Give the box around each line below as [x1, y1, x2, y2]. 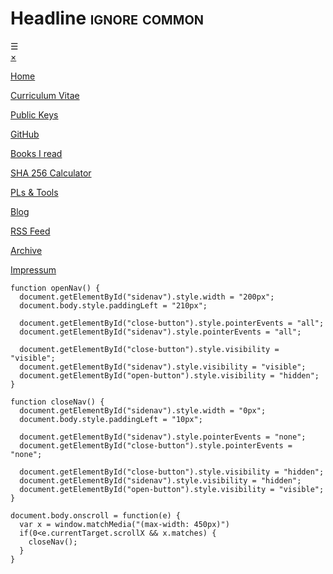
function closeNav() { [10, 397, 105, 407]
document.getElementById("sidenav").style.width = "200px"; [19, 292, 275, 302]
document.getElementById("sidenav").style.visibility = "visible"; [19, 362, 307, 372]
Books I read [10, 147, 63, 159]
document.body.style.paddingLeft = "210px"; [19, 300, 208, 311]
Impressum [10, 263, 57, 276]
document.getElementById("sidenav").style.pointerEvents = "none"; [19, 432, 307, 442]
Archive [10, 244, 43, 256]
